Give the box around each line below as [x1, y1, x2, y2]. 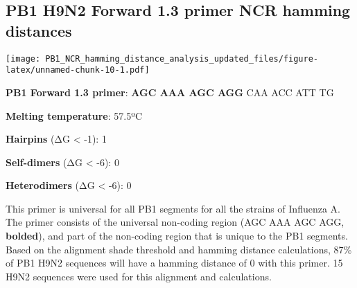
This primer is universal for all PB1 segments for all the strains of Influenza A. [6, 201, 340, 215]
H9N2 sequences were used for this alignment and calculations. [6, 269, 272, 283]
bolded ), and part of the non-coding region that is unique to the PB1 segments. [6, 228, 348, 243]
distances [6, 19, 72, 41]
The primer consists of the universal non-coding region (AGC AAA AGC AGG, [6, 215, 345, 229]
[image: [6, 53, 41, 64]
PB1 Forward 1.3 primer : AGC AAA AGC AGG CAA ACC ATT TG [6, 84, 334, 99]
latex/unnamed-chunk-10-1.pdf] [6, 65, 150, 75]
